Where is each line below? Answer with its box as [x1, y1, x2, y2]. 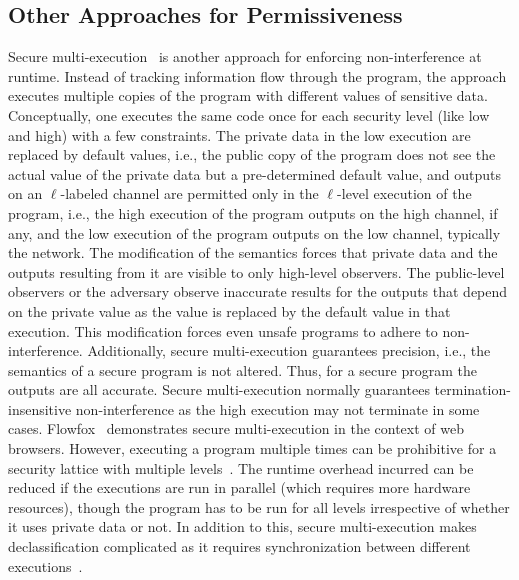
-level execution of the [337, 183, 472, 204]
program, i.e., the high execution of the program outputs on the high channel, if [8, 202, 498, 223]
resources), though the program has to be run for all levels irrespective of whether [8, 496, 510, 517]
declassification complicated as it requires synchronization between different [8, 536, 471, 557]
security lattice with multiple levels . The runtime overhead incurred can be [8, 457, 474, 478]
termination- [434, 379, 511, 400]
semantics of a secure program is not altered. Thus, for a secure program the [8, 359, 477, 380]
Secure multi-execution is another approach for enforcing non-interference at [8, 46, 482, 67]
